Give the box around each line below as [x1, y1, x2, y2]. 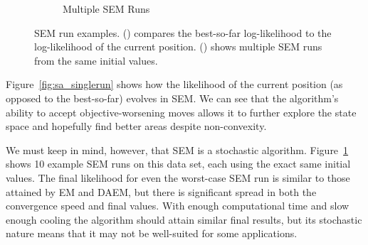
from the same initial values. [34, 53, 158, 67]
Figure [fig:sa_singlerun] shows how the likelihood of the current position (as [6, 77, 343, 92]
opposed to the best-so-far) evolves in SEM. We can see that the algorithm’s [6, 90, 339, 105]
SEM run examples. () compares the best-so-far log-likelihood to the [34, 25, 332, 40]
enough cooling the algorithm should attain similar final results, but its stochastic [6, 212, 362, 227]
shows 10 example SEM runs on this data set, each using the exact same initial [6, 156, 351, 171]
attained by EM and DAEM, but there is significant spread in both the [6, 184, 317, 199]
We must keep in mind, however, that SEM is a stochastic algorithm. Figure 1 [6, 142, 349, 157]
